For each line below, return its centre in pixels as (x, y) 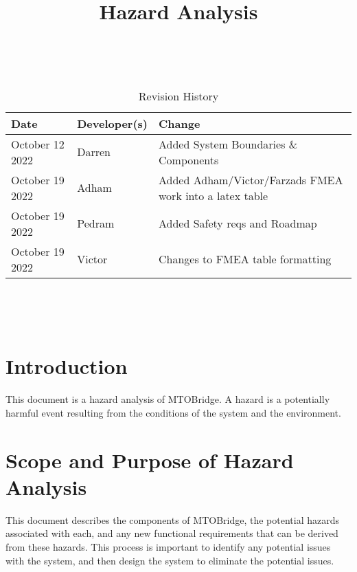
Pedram (96, 223)
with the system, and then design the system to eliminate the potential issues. (170, 560)
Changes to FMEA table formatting (245, 259)
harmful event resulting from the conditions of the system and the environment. (173, 412)
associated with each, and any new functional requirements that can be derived (172, 533)
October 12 (38, 144)
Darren (94, 152)
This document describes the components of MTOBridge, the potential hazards (173, 519)
